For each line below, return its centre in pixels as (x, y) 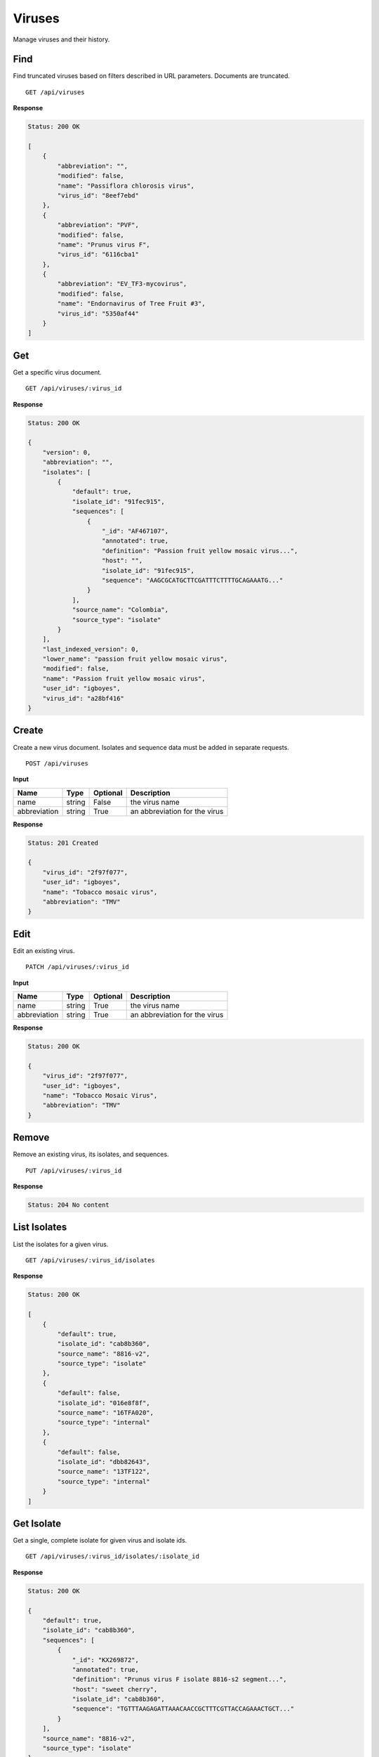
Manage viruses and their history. (61, 39)
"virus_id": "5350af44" (98, 313)
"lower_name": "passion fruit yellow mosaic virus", (135, 659)
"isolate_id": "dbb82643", (104, 1461)
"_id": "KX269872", (106, 1660)
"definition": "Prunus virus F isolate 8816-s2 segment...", (179, 1679)
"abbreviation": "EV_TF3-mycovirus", (122, 284)
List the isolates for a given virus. (61, 1244)
